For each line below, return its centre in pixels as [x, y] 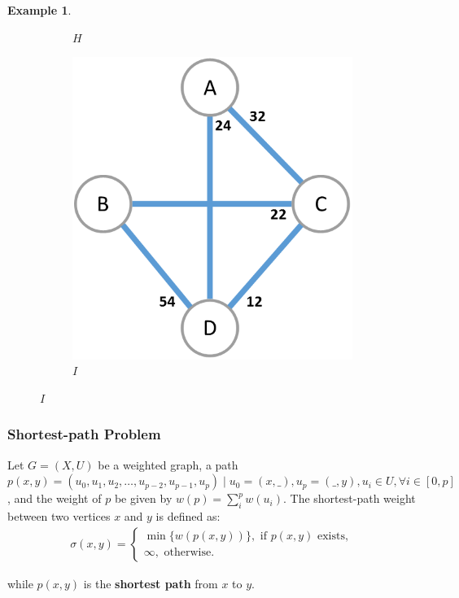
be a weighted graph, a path [168, 464]
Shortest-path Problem [84, 434]
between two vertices [59, 516]
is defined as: [188, 516]
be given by [143, 498]
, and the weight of [55, 498]
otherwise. [189, 553]
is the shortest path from [151, 583]
